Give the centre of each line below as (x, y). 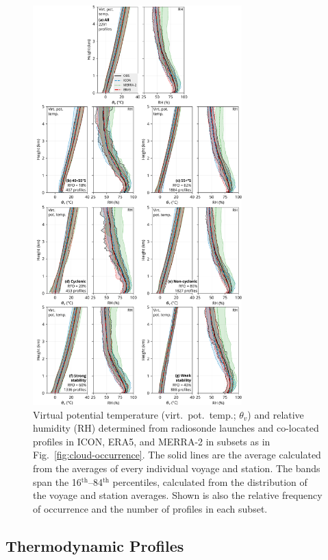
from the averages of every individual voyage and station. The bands (177, 468)
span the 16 (57, 481)
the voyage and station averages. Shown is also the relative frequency (178, 495)
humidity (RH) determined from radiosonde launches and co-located (176, 428)
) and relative (276, 414)
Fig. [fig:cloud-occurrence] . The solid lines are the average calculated (177, 455)
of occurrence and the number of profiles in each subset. (150, 508)
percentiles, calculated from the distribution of (210, 481)
